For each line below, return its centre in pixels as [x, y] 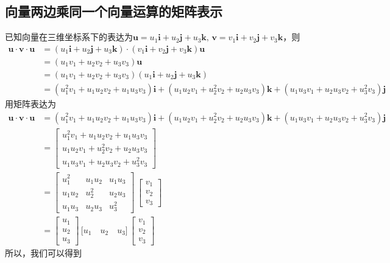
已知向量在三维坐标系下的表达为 [69, 37]
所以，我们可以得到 [43, 252]
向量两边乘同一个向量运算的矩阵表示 [114, 11]
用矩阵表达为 [30, 103]
